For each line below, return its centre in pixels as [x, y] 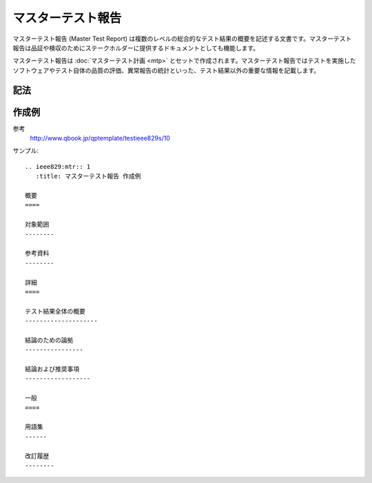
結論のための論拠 [49, 340]
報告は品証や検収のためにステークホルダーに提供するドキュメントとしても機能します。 [136, 48]
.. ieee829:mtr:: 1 [58, 166]
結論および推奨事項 [52, 369]
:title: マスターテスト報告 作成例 [88, 176]
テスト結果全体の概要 [55, 311]
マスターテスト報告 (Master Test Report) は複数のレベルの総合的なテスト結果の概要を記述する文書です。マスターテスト [182, 39]
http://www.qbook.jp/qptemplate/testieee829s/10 [100, 138]
